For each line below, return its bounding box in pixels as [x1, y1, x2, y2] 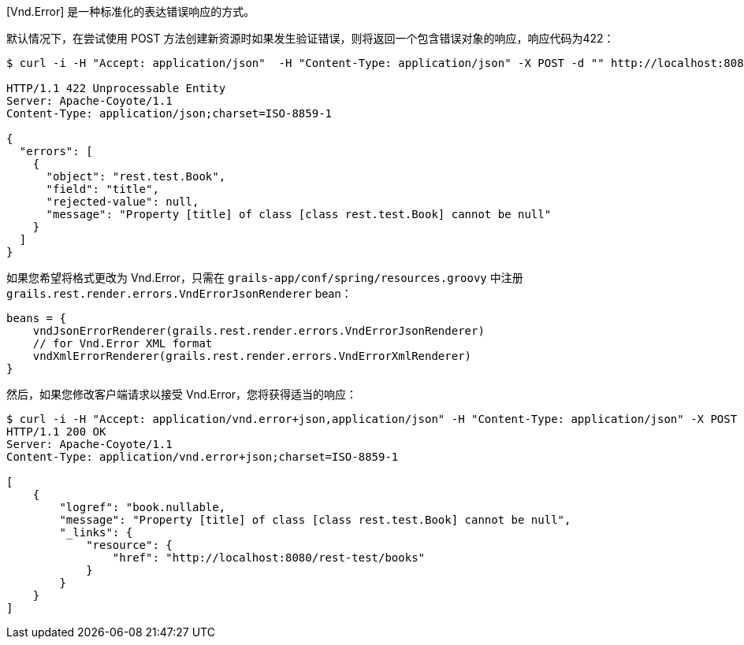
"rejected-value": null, [46, 195, 199, 208]
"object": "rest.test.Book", [46, 170, 226, 183]
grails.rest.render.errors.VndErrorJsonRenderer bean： [6, 287, 352, 300]
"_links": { [59, 526, 133, 539]
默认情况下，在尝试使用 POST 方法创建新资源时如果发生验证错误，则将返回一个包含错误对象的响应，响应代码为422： [6, 32, 615, 45]
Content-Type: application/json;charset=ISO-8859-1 [6, 107, 333, 120]
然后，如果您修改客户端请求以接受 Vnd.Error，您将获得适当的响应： [6, 387, 358, 401]
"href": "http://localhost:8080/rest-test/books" [112, 551, 426, 564]
